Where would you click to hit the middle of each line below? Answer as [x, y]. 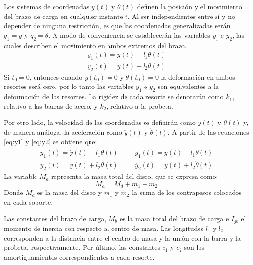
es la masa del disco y [70, 192]
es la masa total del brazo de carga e [174, 218]
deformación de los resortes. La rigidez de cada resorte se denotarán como [114, 97]
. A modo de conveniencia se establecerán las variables [129, 35]
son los [194, 247]
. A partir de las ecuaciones [208, 132]
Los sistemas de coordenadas [47, 6]
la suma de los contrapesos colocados [187, 192]
